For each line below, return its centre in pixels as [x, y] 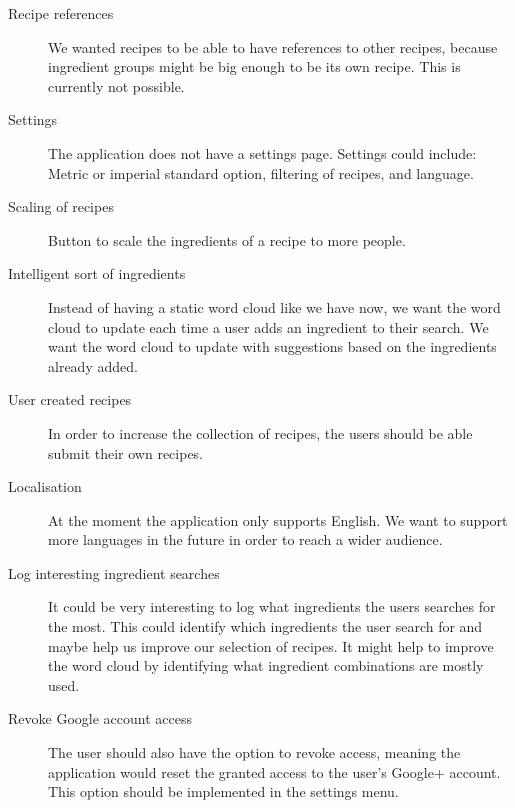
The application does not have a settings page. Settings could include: [262, 152]
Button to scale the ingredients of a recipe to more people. [227, 239]
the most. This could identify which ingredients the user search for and [265, 626]
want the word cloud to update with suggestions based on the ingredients [272, 346]
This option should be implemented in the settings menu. [223, 791]
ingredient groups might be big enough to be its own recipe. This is [254, 66]
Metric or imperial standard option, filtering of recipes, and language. [261, 172]
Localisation [45, 486]
